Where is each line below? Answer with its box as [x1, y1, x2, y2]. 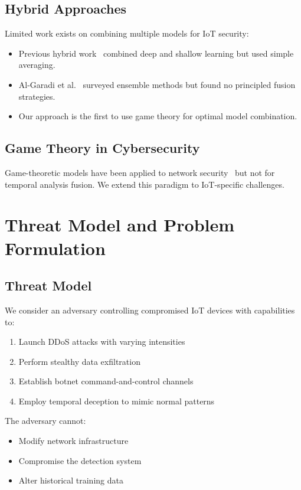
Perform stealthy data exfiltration [18, 355, 140, 367]
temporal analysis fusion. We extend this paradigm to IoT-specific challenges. [5, 178, 284, 190]
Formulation [5, 236, 106, 260]
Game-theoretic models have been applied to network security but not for [5, 166, 275, 178]
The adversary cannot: [5, 414, 86, 427]
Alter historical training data [18, 474, 123, 486]
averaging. [18, 58, 55, 71]
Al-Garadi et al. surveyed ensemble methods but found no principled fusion [18, 78, 296, 90]
